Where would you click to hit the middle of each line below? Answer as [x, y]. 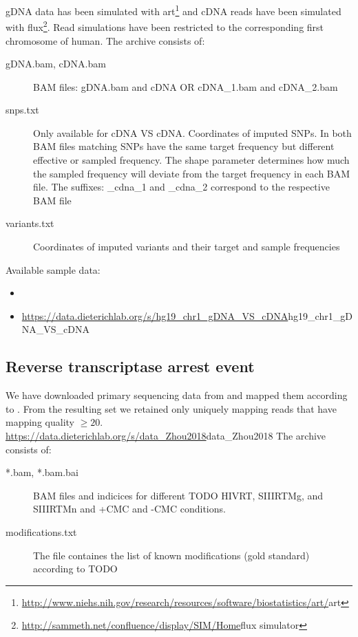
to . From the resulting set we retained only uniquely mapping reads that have [171, 408]
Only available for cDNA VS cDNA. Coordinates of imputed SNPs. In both [192, 132]
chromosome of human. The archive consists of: [105, 40]
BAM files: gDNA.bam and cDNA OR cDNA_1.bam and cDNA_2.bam [186, 86]
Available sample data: [53, 269]
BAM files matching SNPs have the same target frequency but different [184, 146]
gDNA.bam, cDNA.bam [56, 64]
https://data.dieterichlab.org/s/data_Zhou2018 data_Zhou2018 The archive [166, 435]
